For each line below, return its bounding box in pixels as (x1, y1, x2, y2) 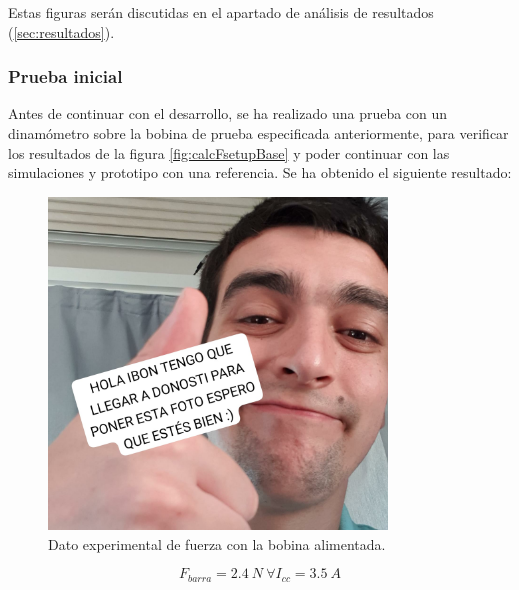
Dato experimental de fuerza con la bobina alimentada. (48, 533, 386, 554)
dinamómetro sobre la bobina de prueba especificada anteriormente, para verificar (8, 123, 509, 143)
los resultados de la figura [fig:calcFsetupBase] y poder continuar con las (8, 142, 450, 163)
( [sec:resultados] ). (8, 21, 115, 42)
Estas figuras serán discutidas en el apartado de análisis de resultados (8, 2, 434, 22)
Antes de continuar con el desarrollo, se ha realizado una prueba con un (8, 103, 448, 124)
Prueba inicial (8, 64, 123, 89)
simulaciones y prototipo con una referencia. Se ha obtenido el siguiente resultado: (8, 162, 512, 183)
